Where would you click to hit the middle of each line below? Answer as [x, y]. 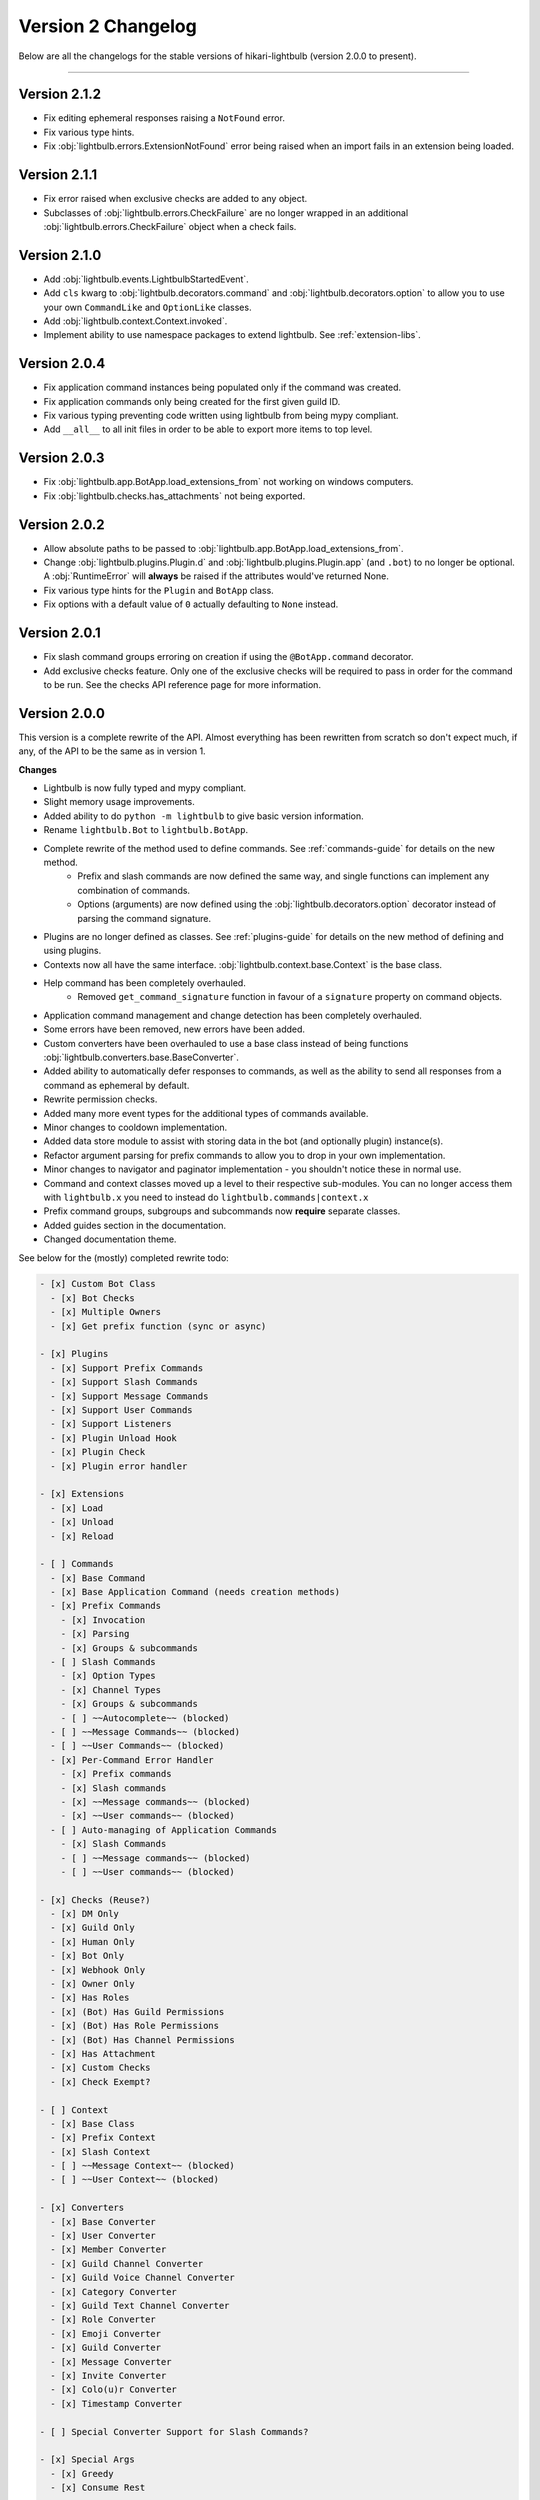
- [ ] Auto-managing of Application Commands [163, 1829]
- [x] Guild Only [92, 1928]
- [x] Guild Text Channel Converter [140, 2305]
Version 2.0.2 [61, 524]
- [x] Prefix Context [103, 2138]
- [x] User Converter [103, 2236]
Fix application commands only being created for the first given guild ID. [192, 401]
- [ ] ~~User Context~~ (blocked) [135, 2179]
